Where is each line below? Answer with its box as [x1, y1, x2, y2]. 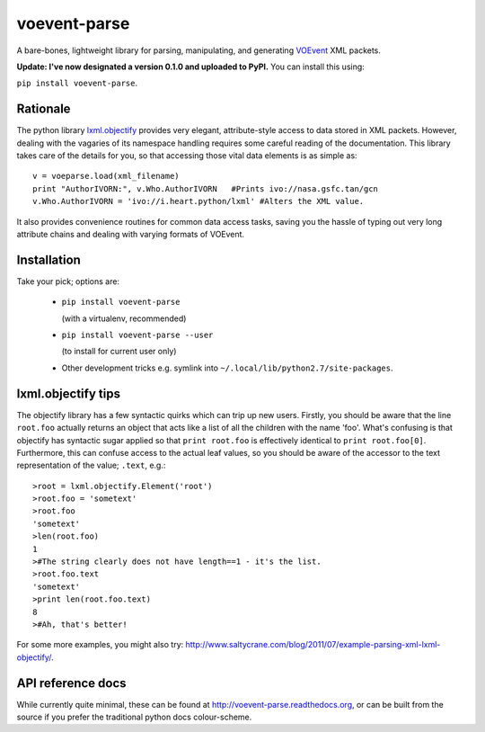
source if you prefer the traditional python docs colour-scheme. [16, 711, 252, 723]
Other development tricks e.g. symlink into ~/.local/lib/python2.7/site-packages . [61, 362, 393, 373]
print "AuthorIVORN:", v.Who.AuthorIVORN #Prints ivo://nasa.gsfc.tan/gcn [32, 183, 379, 193]
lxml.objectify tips [16, 386, 121, 401]
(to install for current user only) [61, 346, 177, 357]
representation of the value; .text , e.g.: [16, 460, 166, 471]
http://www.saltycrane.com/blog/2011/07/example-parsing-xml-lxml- [185, 639, 441, 650]
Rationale [16, 102, 71, 117]
